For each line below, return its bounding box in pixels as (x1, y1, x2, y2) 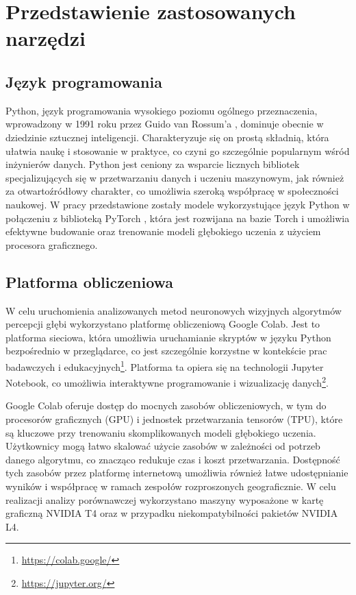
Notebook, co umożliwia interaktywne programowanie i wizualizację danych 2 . (5, 374, 329, 389)
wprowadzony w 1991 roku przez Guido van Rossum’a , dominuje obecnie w (5, 117, 324, 131)
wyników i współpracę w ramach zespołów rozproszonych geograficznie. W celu (5, 478, 336, 493)
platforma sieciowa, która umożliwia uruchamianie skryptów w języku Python (5, 330, 331, 344)
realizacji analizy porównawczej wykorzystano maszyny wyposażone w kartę (5, 492, 324, 507)
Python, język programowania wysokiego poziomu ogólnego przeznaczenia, (5, 103, 318, 117)
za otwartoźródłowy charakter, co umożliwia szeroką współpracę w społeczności (5, 184, 339, 198)
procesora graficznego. (5, 237, 98, 252)
